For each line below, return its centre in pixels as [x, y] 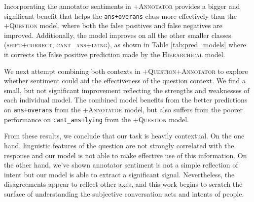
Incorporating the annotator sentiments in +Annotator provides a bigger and [122, 6]
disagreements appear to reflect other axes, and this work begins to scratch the [123, 184]
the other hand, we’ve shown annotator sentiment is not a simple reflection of [121, 165]
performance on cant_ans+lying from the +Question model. [97, 119]
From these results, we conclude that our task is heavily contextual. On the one [124, 136]
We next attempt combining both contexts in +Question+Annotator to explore [126, 71]
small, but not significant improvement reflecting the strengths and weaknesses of [127, 90]
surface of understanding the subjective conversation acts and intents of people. [124, 193]
